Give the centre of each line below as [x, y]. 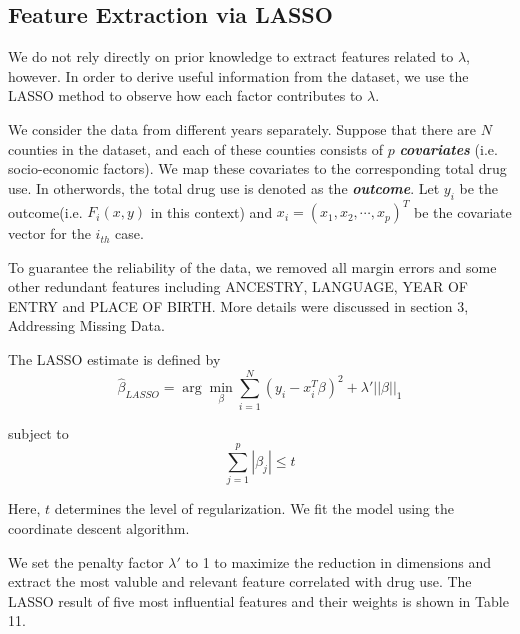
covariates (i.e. [448, 148]
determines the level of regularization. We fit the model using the [254, 508]
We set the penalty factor [86, 561]
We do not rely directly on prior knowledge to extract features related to [231, 56]
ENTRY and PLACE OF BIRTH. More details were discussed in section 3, [238, 305]
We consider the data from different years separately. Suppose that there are [242, 128]
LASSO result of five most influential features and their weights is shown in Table [258, 600]
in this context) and [211, 211]
